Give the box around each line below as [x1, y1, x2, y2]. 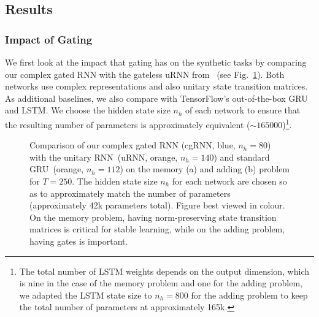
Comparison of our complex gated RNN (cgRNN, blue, [29, 139, 236, 151]
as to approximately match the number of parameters [29, 186, 231, 199]
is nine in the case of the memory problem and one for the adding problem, [19, 277, 302, 289]
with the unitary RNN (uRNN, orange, [29, 150, 178, 163]
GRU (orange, [29, 162, 84, 175]
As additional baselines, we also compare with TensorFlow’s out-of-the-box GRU [5, 91, 308, 104]
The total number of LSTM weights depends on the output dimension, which [19, 264, 310, 277]
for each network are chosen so [172, 175, 287, 187]
